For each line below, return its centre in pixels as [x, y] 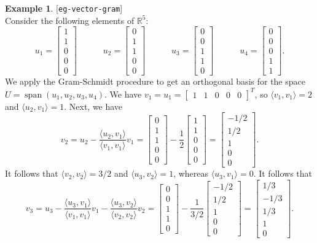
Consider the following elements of [70, 20]
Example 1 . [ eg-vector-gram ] [64, 8]
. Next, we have [93, 106]
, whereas [191, 173]
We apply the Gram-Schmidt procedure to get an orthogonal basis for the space [155, 81]
